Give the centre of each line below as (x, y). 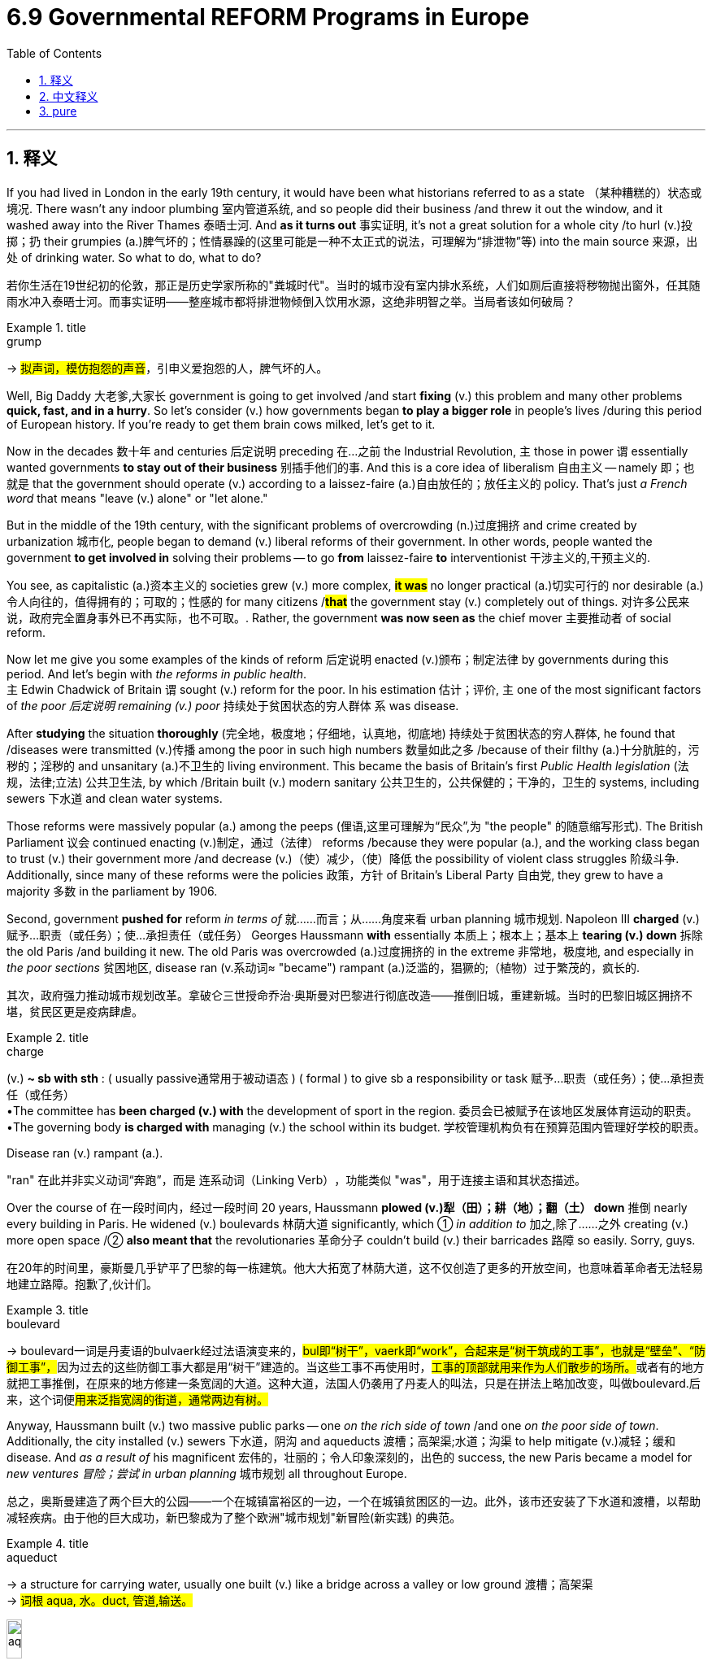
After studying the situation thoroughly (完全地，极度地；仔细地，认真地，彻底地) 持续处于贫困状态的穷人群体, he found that (341, 733)
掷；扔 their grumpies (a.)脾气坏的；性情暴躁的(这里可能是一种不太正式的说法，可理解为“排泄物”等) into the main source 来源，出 (352, 241)
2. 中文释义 (69, 96)
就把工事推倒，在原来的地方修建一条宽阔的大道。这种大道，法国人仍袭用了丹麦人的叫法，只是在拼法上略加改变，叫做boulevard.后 (354, 1383)
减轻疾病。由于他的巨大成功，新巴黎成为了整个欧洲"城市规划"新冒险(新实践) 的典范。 (234, 1517)
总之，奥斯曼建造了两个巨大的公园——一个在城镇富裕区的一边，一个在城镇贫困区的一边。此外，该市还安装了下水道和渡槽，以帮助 (354, 1501)
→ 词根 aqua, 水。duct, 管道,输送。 (100, 1600)
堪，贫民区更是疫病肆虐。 (75, 1011)
